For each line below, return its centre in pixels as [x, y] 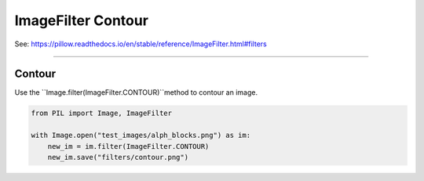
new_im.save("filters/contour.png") [118, 157]
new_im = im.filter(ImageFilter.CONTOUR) [128, 146]
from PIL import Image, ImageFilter [102, 113]
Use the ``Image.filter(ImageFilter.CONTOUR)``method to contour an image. [136, 92]
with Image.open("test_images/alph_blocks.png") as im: [141, 136]
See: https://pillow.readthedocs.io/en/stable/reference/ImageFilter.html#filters [141, 44]
